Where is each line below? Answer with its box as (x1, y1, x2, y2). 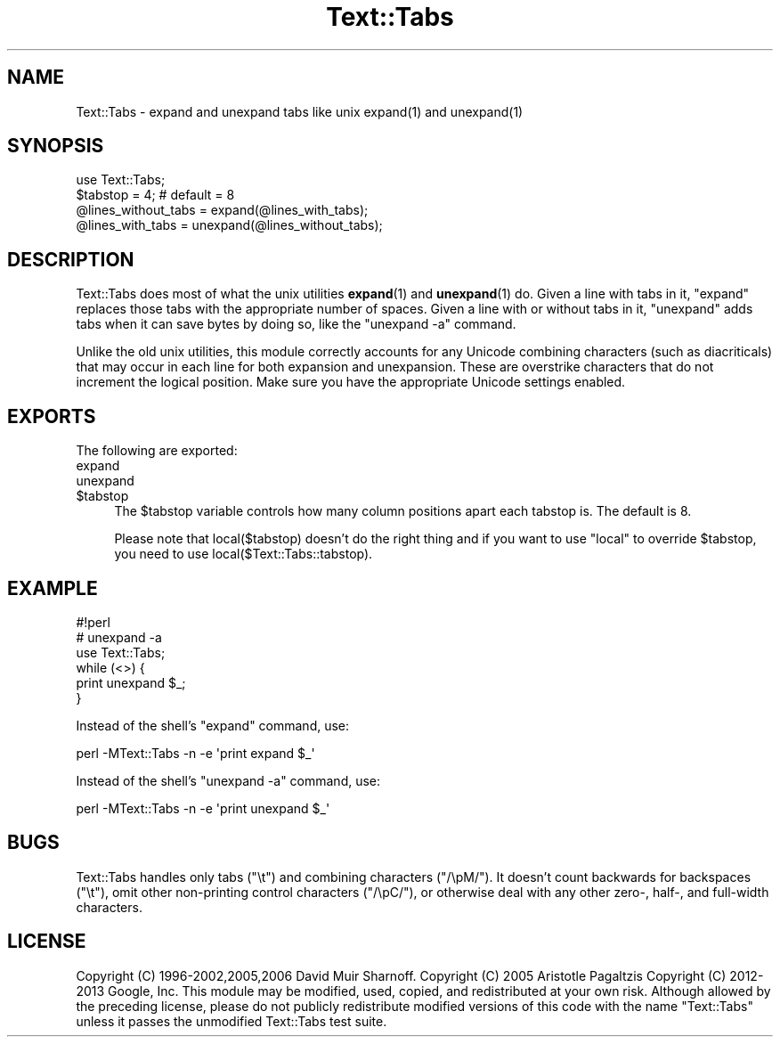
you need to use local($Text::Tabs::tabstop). (114, 546, 373, 562)
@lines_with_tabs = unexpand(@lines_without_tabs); (76, 217, 383, 233)
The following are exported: (76, 443, 238, 459)
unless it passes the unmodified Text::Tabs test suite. (76, 1013, 387, 1029)
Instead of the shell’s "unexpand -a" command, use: (76, 772, 381, 788)
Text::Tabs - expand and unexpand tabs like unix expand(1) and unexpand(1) (76, 103, 524, 119)
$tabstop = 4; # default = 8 (76, 187, 235, 203)
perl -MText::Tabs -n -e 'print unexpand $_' (76, 800, 330, 816)
